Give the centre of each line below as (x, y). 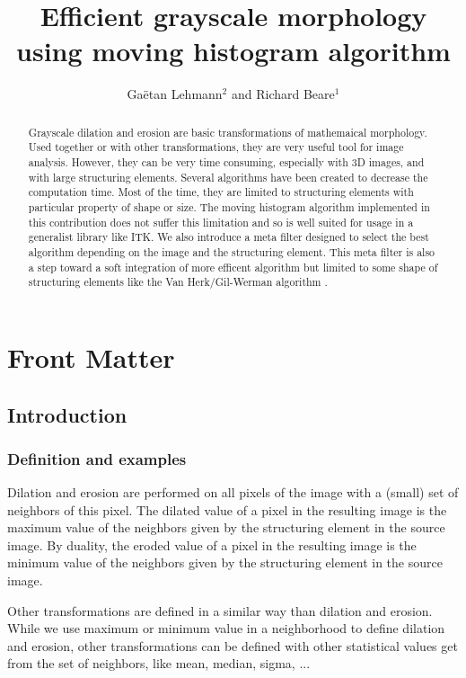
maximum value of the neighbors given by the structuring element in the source (226, 527)
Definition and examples (97, 458)
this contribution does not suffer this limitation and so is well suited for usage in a (221, 222)
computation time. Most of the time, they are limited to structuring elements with (221, 192)
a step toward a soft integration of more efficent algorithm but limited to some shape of (233, 267)
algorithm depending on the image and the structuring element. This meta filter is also (232, 251)
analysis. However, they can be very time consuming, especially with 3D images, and (226, 162)
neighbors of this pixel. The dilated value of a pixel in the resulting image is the (227, 509)
